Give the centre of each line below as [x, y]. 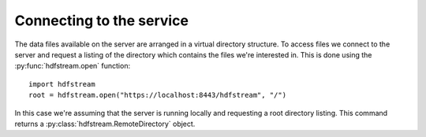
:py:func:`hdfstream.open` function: [72, 66]
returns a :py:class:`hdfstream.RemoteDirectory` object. [105, 124]
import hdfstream [62, 84]
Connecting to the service [102, 20]
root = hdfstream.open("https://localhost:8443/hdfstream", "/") [158, 95]
